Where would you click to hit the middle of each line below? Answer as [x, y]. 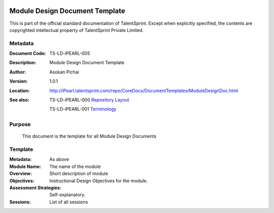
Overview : [21, 174]
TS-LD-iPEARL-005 [70, 54]
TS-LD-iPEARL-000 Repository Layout [89, 100]
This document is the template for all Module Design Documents [89, 136]
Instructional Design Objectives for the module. [99, 181]
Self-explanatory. [67, 195]
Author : [18, 72]
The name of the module [75, 166]
